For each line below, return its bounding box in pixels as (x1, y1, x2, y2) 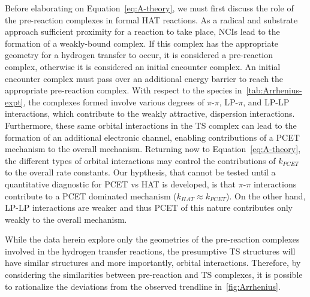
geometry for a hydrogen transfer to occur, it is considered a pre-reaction (5, 49, 273, 61)
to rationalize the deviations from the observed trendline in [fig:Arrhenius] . (5, 280, 281, 292)
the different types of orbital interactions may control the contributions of (5, 154, 276, 166)
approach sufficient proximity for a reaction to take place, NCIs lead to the (5, 25, 280, 38)
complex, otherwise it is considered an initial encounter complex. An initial (5, 60, 281, 72)
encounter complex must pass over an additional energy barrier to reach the (5, 72, 284, 84)
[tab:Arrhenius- (246, 84, 302, 96)
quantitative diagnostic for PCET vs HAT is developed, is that (5, 177, 236, 190)
